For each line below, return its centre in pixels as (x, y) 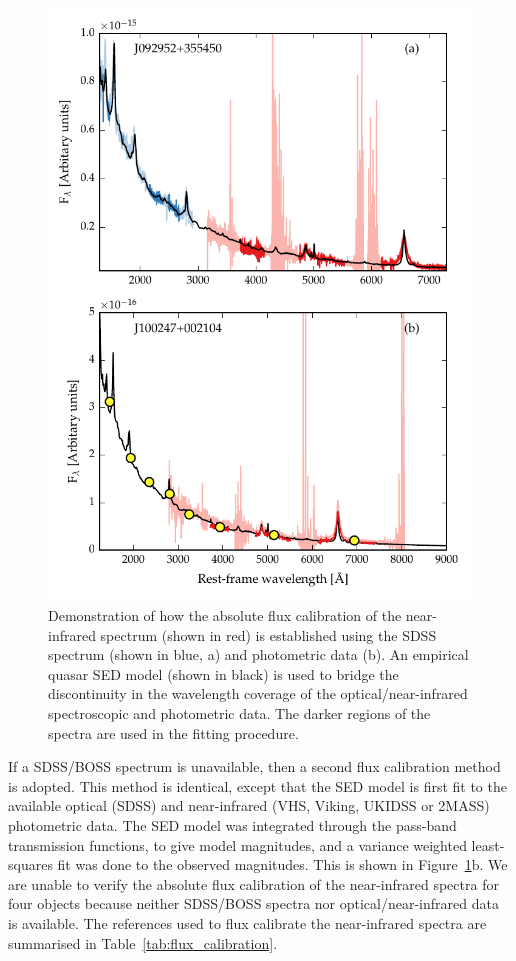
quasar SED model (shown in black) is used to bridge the (223, 673)
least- (488, 844)
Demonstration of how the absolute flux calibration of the (225, 615)
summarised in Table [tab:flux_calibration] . (143, 942)
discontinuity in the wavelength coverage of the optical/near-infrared (258, 693)
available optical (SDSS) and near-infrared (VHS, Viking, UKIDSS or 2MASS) (249, 805)
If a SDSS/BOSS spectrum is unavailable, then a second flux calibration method (254, 766)
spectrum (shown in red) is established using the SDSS (268, 634)
